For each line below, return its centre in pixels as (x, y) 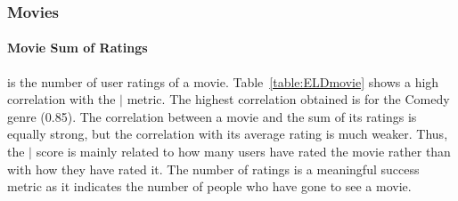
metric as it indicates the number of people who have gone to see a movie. (209, 186)
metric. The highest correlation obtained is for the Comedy (288, 99)
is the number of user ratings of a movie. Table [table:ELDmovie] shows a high (223, 81)
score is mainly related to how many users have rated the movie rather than (243, 152)
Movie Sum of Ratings (78, 48)
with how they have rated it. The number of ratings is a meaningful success (213, 169)
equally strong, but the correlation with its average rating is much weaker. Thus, (228, 134)
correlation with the (61, 99)
